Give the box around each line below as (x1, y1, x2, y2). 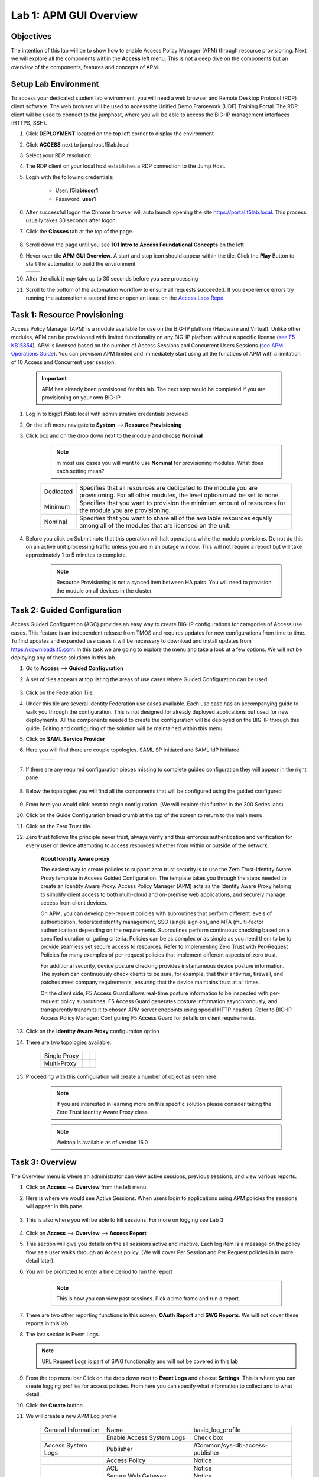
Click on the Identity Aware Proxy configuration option (25, 1028, 159, 1035)
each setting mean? (56, 467, 105, 475)
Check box (193, 1433, 224, 1442)
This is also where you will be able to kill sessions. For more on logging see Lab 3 (25, 1216, 224, 1223)
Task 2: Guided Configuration (11, 606, 122, 616)
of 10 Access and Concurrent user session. (11, 358, 116, 366)
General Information (44, 1426, 100, 1434)
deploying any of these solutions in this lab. (11, 653, 117, 661)
